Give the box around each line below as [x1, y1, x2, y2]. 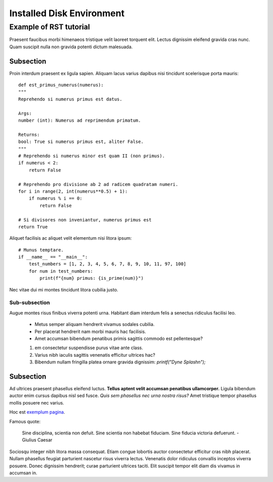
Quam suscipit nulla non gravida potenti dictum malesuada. [9, 44, 133, 50]
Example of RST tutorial [9, 22, 90, 31]
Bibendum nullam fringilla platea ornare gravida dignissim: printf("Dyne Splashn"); [34, 359, 206, 365]
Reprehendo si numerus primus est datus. [18, 96, 122, 102]
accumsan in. [9, 469, 37, 476]
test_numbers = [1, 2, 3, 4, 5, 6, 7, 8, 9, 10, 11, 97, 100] [28, 261, 187, 267]
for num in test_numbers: [28, 268, 94, 274]
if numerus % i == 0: [28, 196, 83, 201]
